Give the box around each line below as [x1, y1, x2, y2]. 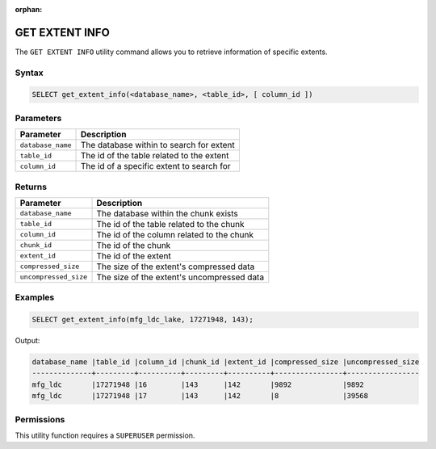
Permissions [15, 413, 65, 425]
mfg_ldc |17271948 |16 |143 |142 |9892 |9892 [31, 380, 365, 389]
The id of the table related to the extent [80, 150, 229, 162]
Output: [15, 336, 40, 346]
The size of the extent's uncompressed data [96, 271, 265, 283]
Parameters [15, 112, 62, 124]
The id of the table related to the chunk [96, 218, 245, 229]
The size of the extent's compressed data [96, 261, 255, 272]
